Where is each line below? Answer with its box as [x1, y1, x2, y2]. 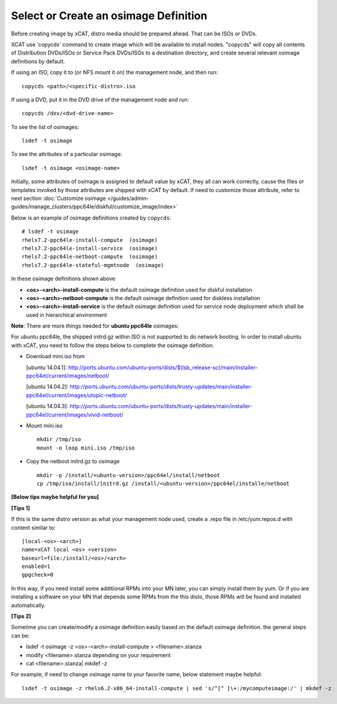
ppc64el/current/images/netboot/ [26, 372, 110, 379]
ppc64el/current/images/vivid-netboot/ [26, 411, 124, 418]
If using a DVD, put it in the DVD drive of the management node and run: [11, 96, 189, 103]
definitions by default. [11, 58, 65, 65]
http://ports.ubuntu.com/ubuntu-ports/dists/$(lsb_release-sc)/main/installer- [68, 364, 258, 371]
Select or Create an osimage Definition [11, 9, 207, 22]
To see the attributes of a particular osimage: [11, 151, 122, 158]
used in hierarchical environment [26, 311, 107, 318]
